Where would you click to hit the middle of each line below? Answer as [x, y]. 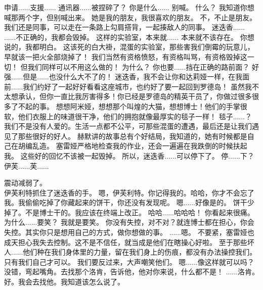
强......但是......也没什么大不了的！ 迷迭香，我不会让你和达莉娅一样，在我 [123, 77]
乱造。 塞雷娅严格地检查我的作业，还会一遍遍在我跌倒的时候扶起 [140, 146]
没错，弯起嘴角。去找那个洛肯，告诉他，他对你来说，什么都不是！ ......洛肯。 [132, 272]
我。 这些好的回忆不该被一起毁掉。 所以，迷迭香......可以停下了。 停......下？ [129, 155]
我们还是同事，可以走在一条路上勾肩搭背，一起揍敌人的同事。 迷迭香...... [125, 27]
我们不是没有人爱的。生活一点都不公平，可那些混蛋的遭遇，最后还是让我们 [128, 126]
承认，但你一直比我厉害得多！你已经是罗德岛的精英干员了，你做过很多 [135, 96]
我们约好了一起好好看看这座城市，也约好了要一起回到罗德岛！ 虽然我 [138, 86]
